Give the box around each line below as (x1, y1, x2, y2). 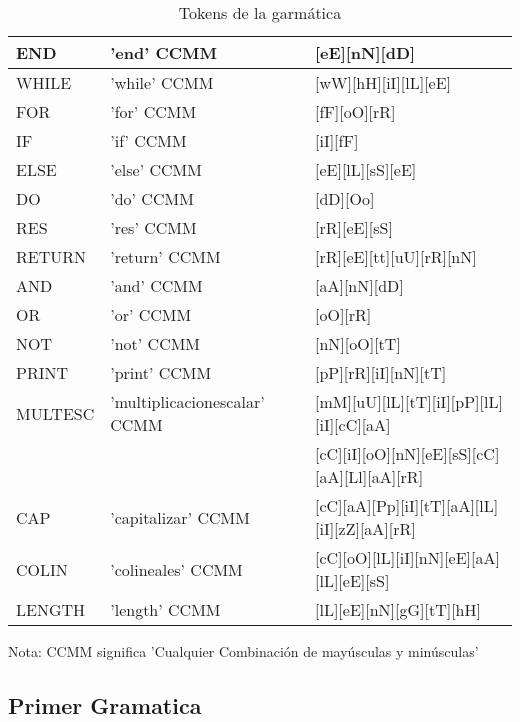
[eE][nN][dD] (315, 41, 416, 64)
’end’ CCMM (110, 41, 218, 64)
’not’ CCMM (110, 332, 201, 355)
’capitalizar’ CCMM (110, 505, 250, 529)
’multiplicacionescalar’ (110, 390, 265, 413)
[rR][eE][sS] (315, 216, 393, 239)
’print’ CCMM (110, 361, 212, 384)
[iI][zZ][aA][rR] (315, 517, 416, 540)
